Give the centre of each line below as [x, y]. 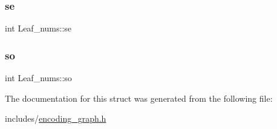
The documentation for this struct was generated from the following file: [139, 98]
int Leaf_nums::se [38, 28]
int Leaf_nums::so [38, 78]
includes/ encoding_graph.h [56, 118]
